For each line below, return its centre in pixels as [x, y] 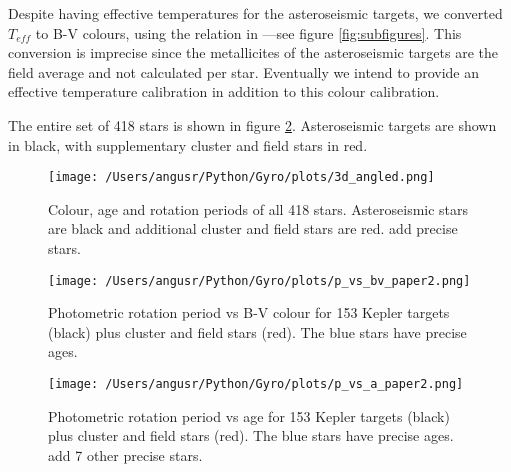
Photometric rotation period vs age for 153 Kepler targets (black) [249, 415]
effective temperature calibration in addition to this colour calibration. [224, 91]
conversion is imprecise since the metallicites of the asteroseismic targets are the [253, 52]
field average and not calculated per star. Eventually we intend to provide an [244, 71]
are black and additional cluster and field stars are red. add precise [253, 228]
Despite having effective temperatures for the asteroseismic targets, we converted [255, 13]
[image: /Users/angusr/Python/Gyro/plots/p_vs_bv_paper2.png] [259, 280]
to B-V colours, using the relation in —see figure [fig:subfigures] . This [248, 32]
